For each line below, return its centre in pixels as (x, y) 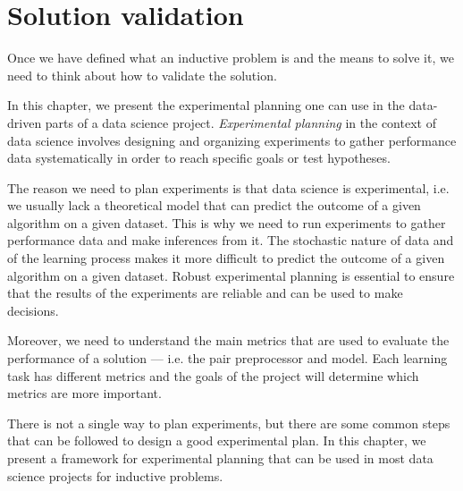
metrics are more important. (84, 393)
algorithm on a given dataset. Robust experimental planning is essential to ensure (231, 275)
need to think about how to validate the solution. (142, 75)
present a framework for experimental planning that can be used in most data (220, 458)
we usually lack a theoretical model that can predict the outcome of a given (214, 205)
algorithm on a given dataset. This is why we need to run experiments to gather (227, 222)
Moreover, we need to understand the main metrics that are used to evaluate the (228, 340)
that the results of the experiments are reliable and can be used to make (205, 293)
